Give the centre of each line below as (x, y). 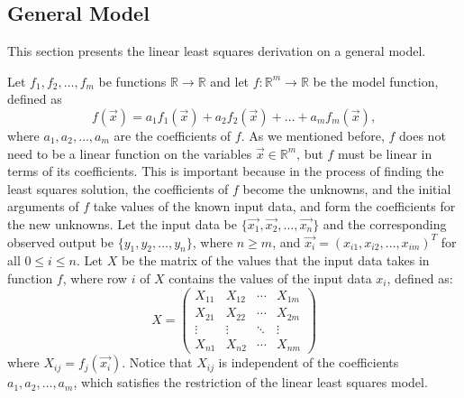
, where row (95, 278)
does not (423, 135)
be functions (132, 81)
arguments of (43, 206)
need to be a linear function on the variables (130, 153)
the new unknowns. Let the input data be (123, 223)
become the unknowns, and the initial (347, 188)
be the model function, (376, 81)
